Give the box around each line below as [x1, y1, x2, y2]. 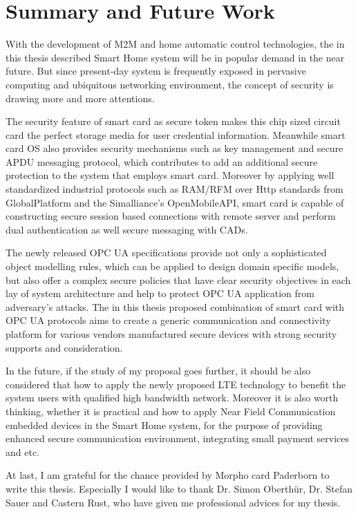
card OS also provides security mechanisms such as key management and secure [6, 141, 343, 155]
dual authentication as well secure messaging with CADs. [6, 222, 248, 236]
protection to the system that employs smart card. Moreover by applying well [6, 168, 335, 182]
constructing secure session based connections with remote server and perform [6, 209, 336, 223]
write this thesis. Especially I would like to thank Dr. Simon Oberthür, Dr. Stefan [6, 481, 353, 495]
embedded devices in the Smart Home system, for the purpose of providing [6, 417, 323, 432]
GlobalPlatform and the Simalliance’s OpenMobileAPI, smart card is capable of [6, 195, 344, 209]
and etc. [6, 444, 39, 459]
